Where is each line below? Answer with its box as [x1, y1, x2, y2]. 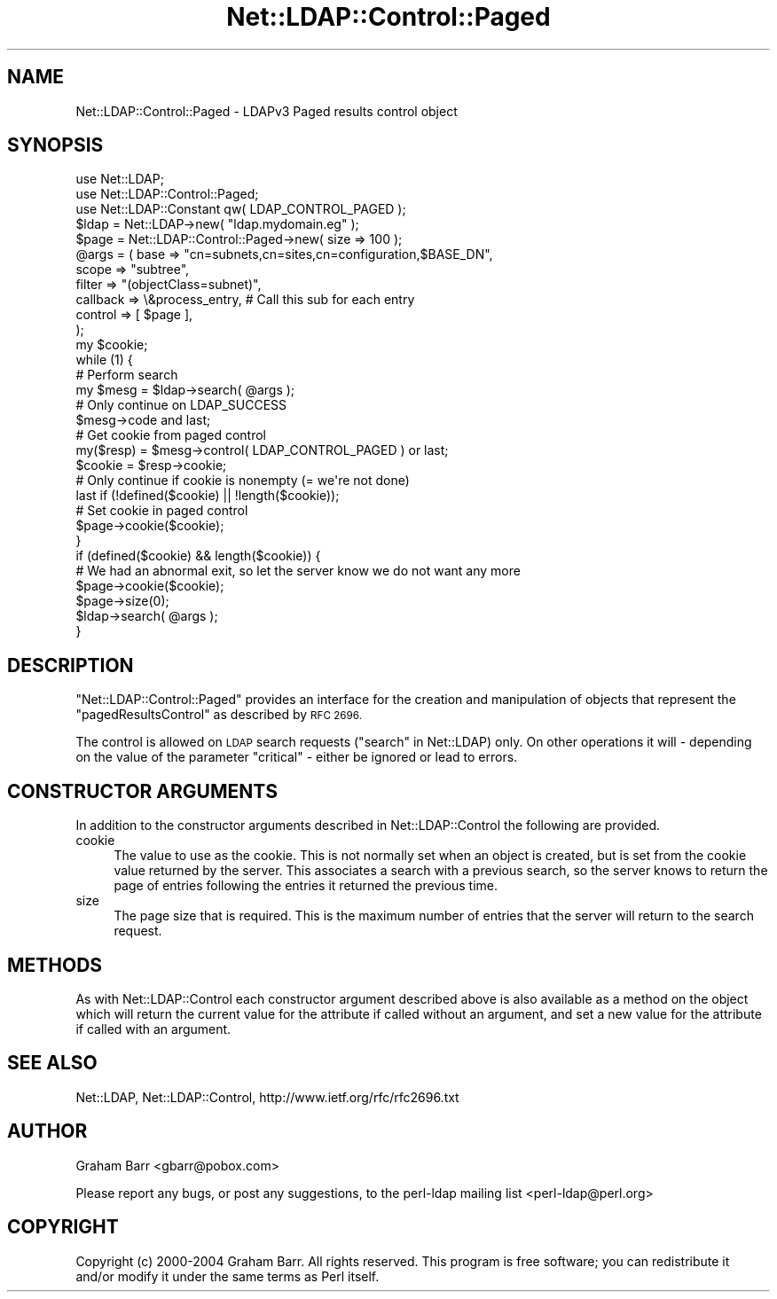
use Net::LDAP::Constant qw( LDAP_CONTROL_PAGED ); [75, 201, 406, 217]
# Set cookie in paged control [75, 503, 248, 519]
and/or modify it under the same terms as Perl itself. [75, 1268, 380, 1284]
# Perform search [75, 367, 178, 383]
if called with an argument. [75, 1021, 232, 1037]
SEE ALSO [7, 1052, 98, 1075]
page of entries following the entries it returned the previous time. [114, 878, 498, 894]
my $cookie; [75, 337, 148, 353]
